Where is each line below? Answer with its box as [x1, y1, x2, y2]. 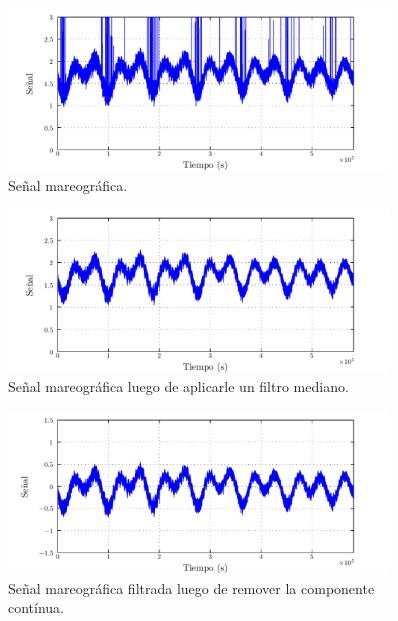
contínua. [8, 597, 65, 618]
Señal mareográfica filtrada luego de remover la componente [8, 577, 375, 598]
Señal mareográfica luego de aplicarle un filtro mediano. [8, 376, 349, 397]
